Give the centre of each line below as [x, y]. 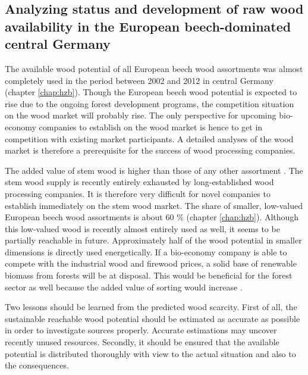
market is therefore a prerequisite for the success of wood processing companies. [150, 150]
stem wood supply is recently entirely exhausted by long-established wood [139, 182]
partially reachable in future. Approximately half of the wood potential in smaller [153, 240]
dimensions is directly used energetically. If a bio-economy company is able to [146, 251]
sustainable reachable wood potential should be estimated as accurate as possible [153, 318]
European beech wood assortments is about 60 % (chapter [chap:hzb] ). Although [152, 217]
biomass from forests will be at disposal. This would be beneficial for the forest [149, 275]
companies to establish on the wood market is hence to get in [151, 126]
